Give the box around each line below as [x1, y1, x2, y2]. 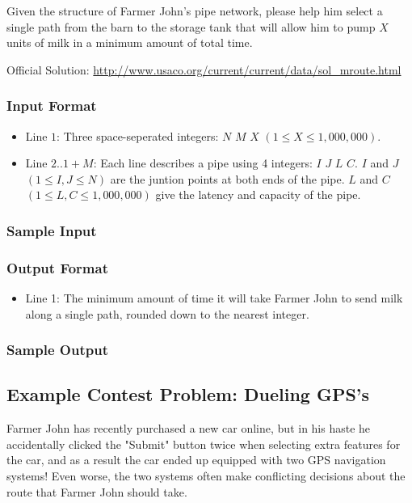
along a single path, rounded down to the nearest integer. [25, 305, 309, 322]
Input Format [6, 95, 97, 116]
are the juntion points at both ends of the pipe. [110, 170, 345, 187]
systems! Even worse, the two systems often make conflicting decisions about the [6, 467, 406, 484]
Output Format [6, 257, 108, 277]
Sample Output [6, 340, 108, 360]
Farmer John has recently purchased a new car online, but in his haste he [6, 420, 371, 437]
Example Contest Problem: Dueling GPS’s [6, 382, 370, 407]
